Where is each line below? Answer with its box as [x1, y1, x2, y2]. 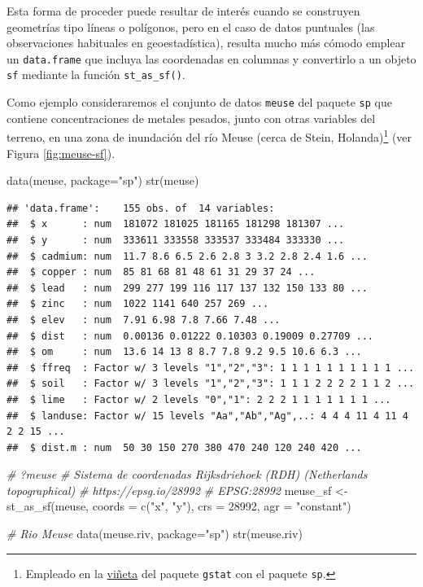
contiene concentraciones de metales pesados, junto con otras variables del [7, 109, 376, 126]
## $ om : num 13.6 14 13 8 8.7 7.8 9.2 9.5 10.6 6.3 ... [7, 346, 362, 358]
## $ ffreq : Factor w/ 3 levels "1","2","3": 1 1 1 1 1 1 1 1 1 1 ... [7, 361, 415, 374]
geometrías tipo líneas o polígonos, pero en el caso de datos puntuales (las [7, 18, 375, 35]
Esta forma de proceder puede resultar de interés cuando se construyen [7, 2, 360, 19]
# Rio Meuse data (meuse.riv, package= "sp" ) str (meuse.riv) [7, 525, 303, 542]
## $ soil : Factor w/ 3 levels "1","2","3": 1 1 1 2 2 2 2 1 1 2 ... [7, 378, 415, 390]
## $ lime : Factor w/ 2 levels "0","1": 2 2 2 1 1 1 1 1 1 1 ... [7, 393, 391, 405]
